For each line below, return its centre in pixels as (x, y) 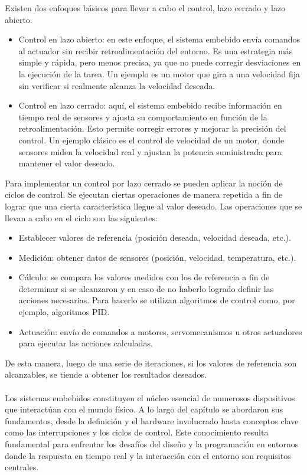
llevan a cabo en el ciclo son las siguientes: (81, 217)
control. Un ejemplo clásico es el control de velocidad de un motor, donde (151, 140)
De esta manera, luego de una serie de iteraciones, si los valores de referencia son (151, 363)
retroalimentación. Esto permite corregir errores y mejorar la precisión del (152, 128)
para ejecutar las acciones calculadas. (86, 343)
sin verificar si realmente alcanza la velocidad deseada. (117, 85)
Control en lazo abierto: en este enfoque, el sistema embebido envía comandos (159, 39)
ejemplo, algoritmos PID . (64, 312)
